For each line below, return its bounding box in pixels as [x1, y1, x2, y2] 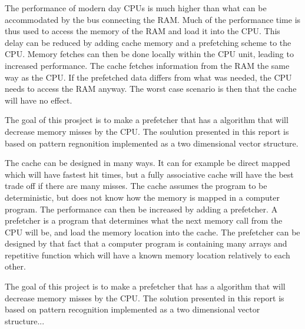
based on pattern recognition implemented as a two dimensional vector [5, 303, 260, 315]
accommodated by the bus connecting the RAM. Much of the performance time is [5, 13, 301, 25]
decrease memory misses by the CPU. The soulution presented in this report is [5, 125, 289, 137]
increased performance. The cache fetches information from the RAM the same [5, 59, 290, 71]
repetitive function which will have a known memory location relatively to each [5, 248, 290, 261]
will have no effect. [5, 94, 72, 106]
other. [5, 260, 26, 272]
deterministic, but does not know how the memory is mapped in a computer [5, 191, 280, 203]
